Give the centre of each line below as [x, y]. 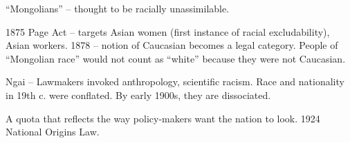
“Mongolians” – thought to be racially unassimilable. [118, 8]
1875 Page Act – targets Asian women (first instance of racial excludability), [168, 31]
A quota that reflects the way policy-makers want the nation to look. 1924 [163, 118]
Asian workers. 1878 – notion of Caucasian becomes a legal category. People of [172, 45]
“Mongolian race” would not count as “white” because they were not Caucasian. [176, 58]
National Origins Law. [53, 132]
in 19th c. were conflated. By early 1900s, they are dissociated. [138, 95]
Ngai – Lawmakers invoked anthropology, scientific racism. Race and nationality [175, 81]
